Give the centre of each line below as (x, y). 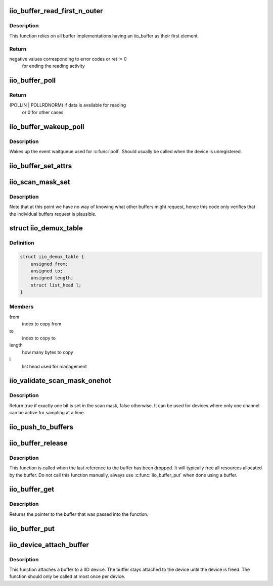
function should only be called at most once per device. (67, 576)
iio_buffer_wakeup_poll (47, 127)
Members (21, 307)
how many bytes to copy (48, 352)
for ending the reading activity (54, 66)
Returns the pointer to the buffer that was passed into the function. (79, 514)
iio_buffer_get (32, 489)
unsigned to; (47, 271)
